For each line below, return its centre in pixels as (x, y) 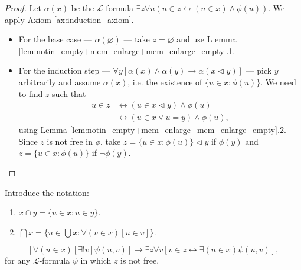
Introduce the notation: (47, 192)
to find (31, 93)
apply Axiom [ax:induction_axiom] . (69, 19)
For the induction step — (64, 70)
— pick (259, 70)
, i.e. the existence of (165, 81)
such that (69, 93)
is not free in (70, 141)
